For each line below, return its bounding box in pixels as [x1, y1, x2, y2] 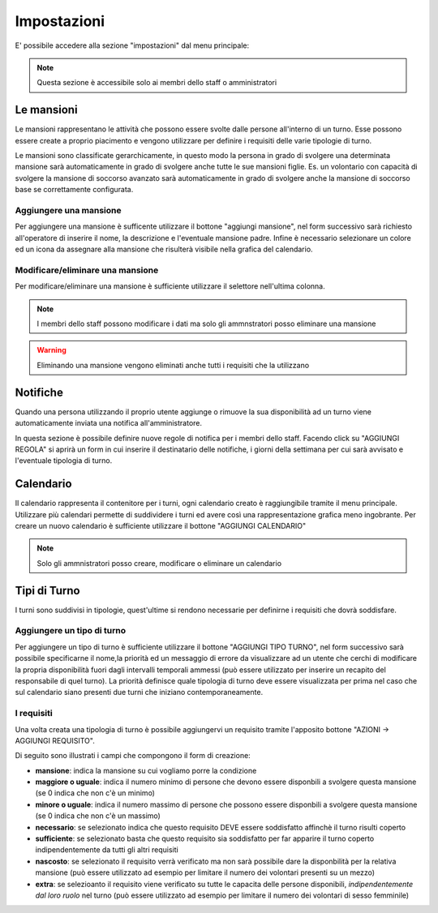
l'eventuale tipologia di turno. [15, 456, 113, 465]
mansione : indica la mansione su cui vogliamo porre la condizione [35, 765, 257, 775]
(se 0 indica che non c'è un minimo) [35, 788, 156, 798]
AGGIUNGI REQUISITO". [15, 735, 95, 745]
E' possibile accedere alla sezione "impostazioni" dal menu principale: [15, 41, 250, 50]
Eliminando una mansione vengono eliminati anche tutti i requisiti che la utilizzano [36, 360, 310, 370]
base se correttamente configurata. [15, 185, 134, 195]
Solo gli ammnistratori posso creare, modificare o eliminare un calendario [36, 558, 282, 568]
